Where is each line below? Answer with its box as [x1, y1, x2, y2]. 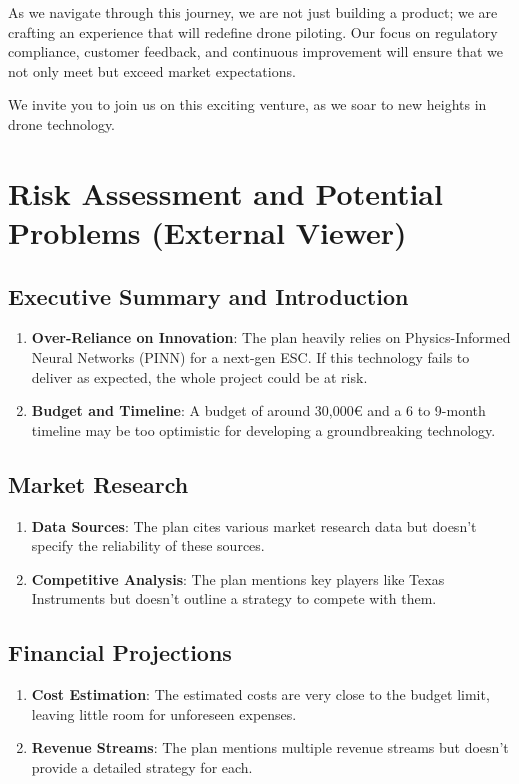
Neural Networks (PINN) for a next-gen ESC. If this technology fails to [31, 346, 470, 367]
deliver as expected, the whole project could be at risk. [31, 366, 368, 387]
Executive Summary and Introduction [8, 280, 409, 311]
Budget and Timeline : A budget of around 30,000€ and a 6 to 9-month [31, 400, 486, 421]
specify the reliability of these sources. [31, 535, 265, 556]
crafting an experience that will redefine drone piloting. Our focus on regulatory [8, 21, 498, 42]
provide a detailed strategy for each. [31, 756, 253, 777]
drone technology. [8, 113, 116, 134]
